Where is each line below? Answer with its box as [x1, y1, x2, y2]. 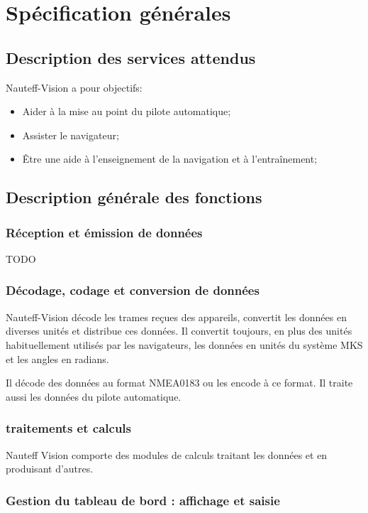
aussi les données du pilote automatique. [6, 389, 182, 404]
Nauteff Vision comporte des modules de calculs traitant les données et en [6, 447, 328, 462]
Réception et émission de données [6, 223, 203, 241]
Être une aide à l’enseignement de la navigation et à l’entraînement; [22, 151, 318, 166]
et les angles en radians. [6, 351, 109, 366]
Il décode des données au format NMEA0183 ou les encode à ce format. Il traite [6, 375, 353, 390]
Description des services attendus [6, 46, 256, 68]
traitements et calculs [6, 419, 131, 437]
